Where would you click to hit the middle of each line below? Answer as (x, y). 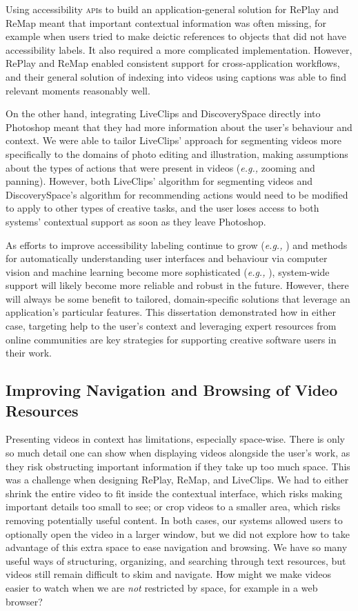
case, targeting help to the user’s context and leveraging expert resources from (171, 326)
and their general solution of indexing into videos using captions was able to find (176, 76)
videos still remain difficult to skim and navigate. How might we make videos (169, 574)
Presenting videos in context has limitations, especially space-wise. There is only (176, 439)
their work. (29, 353)
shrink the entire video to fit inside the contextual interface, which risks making (174, 493)
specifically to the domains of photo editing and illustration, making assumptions (177, 153)
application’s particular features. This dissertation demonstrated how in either (171, 312)
